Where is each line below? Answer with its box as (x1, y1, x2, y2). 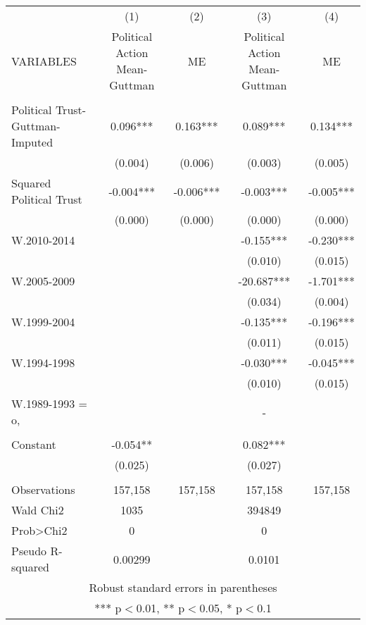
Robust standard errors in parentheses (89, 579, 277, 595)
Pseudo (11, 543, 47, 559)
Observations (11, 481, 75, 497)
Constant (11, 436, 56, 452)
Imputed (11, 134, 53, 150)
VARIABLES (11, 52, 77, 69)
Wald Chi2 (11, 502, 64, 518)
